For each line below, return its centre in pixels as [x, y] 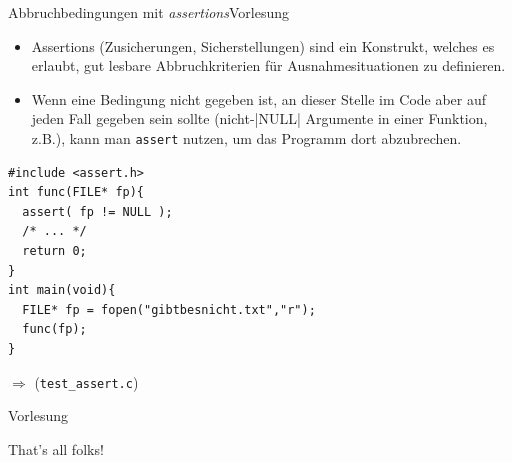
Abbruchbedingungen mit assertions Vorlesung [148, 12]
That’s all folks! [56, 448]
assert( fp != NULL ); [97, 211]
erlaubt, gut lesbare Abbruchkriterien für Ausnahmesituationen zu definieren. [268, 65]
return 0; [54, 251]
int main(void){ [62, 290]
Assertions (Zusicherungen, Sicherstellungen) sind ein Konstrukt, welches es [263, 45]
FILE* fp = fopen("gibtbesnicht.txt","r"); [169, 309]
